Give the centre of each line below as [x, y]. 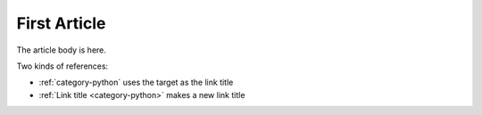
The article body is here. [62, 50]
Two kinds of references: [62, 66]
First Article [61, 23]
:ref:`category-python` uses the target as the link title [136, 82]
